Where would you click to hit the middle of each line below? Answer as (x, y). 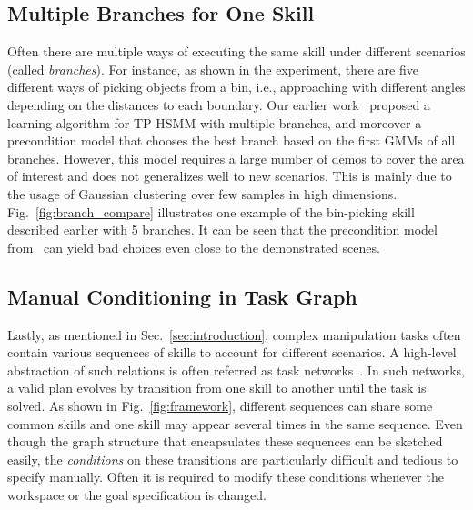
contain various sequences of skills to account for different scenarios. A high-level (232, 352)
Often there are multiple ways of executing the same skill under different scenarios (236, 51)
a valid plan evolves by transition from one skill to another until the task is (217, 388)
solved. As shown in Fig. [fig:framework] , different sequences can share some (220, 405)
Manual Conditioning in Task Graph (182, 296)
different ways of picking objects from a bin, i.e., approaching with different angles (236, 87)
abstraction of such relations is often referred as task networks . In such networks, (236, 370)
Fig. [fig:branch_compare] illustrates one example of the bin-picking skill (211, 211)
